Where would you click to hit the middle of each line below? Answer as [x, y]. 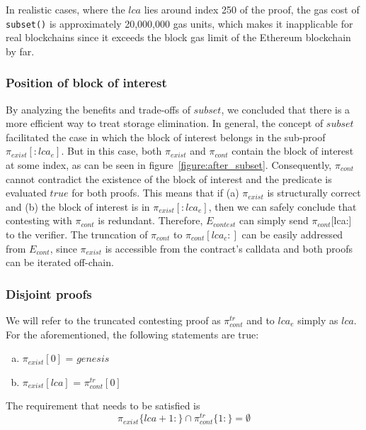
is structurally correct [314, 193]
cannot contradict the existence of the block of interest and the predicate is [169, 178]
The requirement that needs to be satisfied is [103, 406]
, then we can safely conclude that [282, 206]
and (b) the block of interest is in [78, 206]
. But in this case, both [111, 151]
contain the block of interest [293, 151]
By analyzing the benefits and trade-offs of [98, 109]
